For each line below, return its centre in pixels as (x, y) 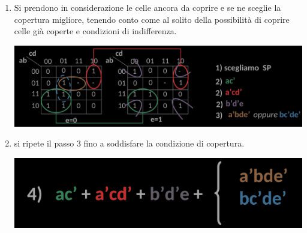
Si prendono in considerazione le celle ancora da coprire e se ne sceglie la (148, 7)
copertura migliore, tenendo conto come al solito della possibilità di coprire (152, 19)
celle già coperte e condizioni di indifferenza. (95, 31)
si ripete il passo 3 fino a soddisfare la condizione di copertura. (129, 143)
